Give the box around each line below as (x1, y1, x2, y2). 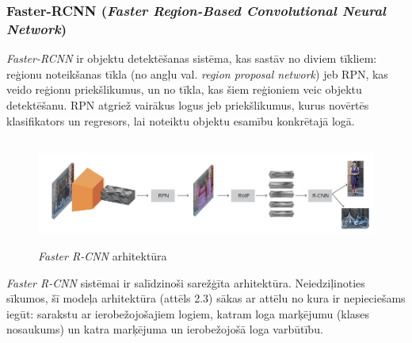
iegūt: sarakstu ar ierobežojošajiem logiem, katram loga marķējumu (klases (6, 305, 369, 322)
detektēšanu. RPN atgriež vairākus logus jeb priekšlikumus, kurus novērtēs (6, 96, 369, 113)
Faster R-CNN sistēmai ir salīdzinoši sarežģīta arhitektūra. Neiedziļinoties (6, 274, 365, 291)
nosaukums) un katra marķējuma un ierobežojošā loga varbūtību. (6, 321, 323, 337)
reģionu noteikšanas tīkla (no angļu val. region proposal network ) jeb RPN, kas (6, 65, 388, 82)
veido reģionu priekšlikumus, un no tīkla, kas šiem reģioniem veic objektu (6, 81, 362, 98)
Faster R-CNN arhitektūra (38, 247, 167, 264)
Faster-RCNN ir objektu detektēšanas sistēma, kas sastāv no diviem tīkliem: (6, 50, 377, 67)
